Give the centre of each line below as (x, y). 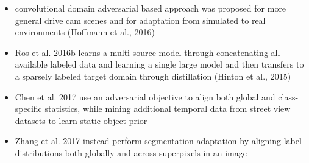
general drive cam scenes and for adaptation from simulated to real (140, 20)
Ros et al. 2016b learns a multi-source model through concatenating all (147, 52)
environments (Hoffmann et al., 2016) (85, 32)
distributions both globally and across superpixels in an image (131, 152)
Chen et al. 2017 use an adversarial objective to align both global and (145, 96)
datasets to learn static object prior (81, 120)
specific (28, 109)
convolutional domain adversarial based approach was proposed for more (151, 8)
